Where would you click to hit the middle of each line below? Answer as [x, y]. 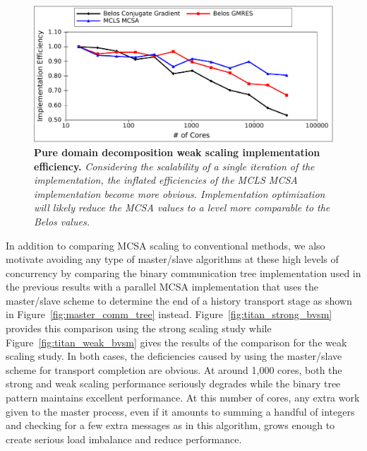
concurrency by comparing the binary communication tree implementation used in [183, 273]
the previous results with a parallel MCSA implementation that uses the [162, 287]
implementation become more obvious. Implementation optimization [180, 193]
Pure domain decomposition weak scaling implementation [177, 152]
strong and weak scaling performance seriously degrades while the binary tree [173, 383]
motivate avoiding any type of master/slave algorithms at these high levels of [172, 259]
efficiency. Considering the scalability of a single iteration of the [174, 166]
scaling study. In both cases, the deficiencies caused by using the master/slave [174, 356]
